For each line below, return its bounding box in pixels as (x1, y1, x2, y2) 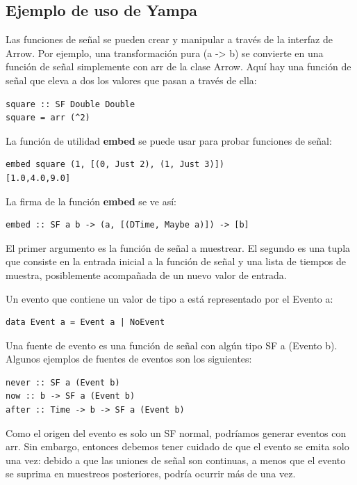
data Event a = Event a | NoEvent (6, 317, 165, 328)
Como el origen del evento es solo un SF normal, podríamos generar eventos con (6, 425, 347, 440)
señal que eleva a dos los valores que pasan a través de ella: (6, 72, 257, 87)
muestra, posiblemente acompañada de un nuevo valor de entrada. (6, 267, 287, 282)
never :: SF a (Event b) (6, 377, 120, 388)
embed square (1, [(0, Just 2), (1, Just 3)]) (6, 159, 224, 170)
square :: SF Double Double (6, 99, 135, 109)
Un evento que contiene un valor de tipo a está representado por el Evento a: (6, 291, 333, 305)
